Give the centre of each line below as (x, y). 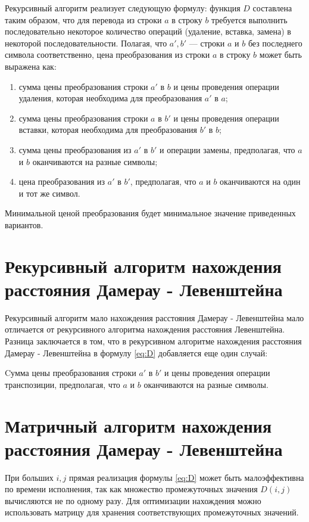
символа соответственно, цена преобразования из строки (107, 55)
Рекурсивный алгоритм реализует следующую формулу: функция (123, 8)
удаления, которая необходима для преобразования (110, 98)
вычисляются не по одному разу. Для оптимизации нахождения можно (133, 500)
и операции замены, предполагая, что (227, 149)
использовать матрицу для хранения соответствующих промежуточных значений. (152, 512)
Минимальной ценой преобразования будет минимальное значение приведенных (150, 213)
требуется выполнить (249, 19)
